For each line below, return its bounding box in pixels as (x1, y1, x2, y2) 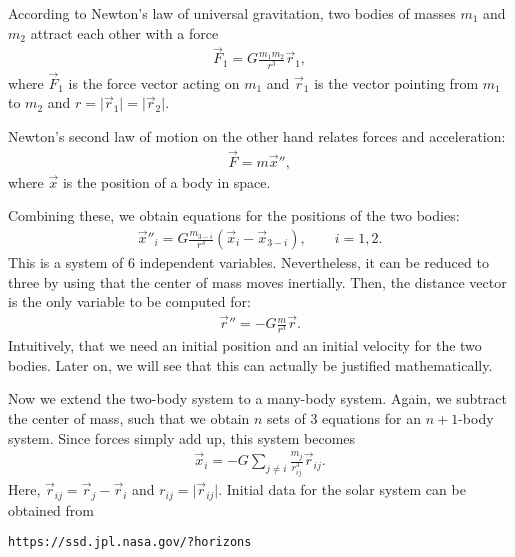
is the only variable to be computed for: (8, 291, 251, 312)
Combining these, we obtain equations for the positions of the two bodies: (8, 205, 460, 226)
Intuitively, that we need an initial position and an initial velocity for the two (8, 335, 482, 356)
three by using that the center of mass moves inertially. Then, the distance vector (8, 271, 507, 292)
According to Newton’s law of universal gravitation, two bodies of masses (8, 3, 456, 23)
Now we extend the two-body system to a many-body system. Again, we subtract (8, 388, 507, 409)
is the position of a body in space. (62, 171, 271, 192)
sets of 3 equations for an (267, 408, 421, 428)
